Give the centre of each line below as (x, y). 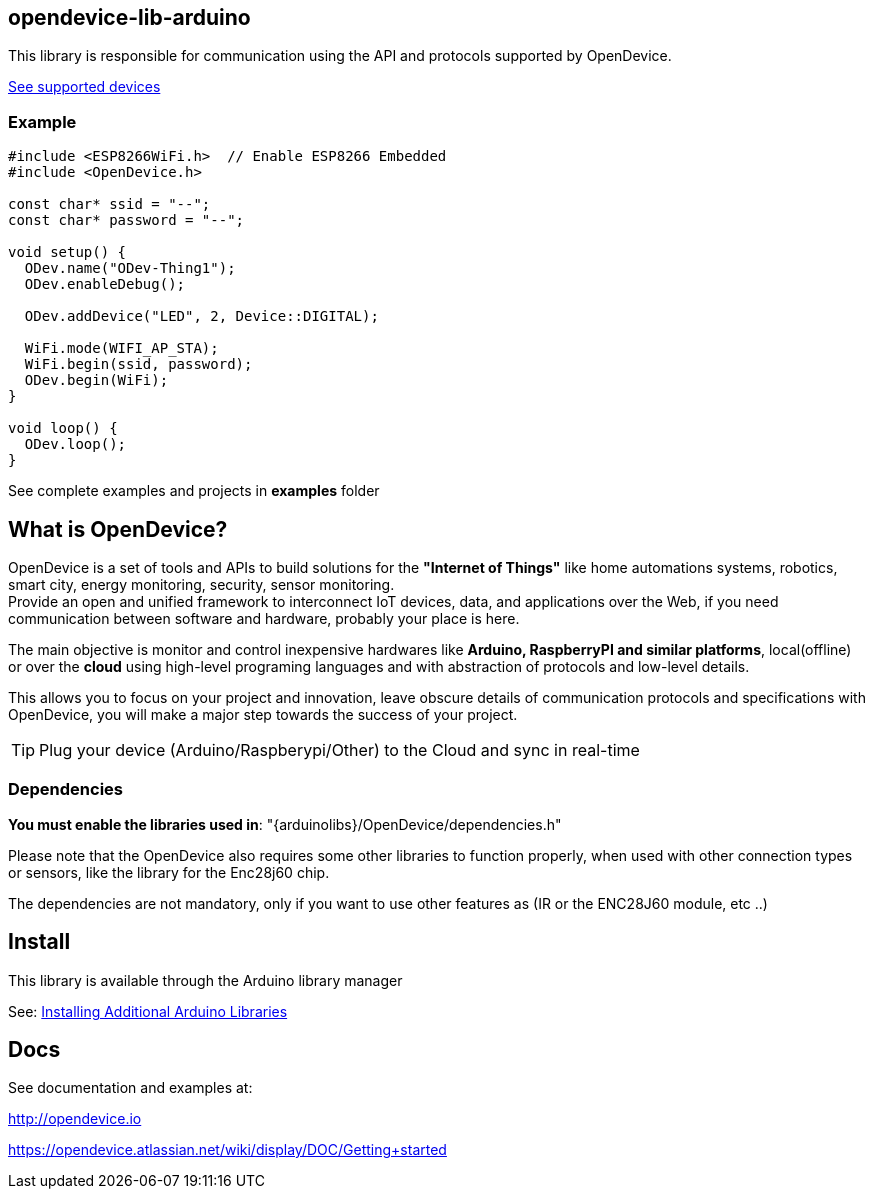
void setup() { (67, 252)
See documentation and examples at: (130, 1088)
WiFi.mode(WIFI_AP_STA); (121, 348)
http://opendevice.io (75, 1119)
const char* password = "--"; (126, 220)
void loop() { (63, 428)
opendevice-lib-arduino (129, 17)
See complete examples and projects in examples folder (194, 491)
